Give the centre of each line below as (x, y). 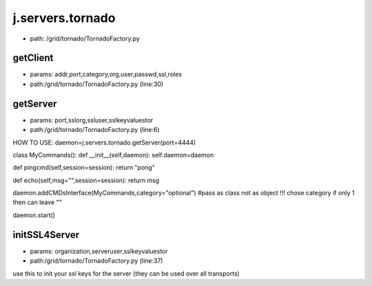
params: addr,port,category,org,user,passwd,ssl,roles (106, 74)
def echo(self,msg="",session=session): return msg (86, 180)
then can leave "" (37, 202)
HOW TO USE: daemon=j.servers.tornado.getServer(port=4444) (104, 142)
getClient (33, 58)
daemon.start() (34, 215)
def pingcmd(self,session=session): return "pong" (84, 168)
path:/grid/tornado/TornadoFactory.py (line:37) (96, 261)
